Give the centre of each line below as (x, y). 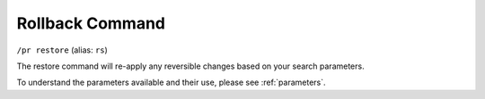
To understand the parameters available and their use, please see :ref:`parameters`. (172, 82)
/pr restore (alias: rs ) (62, 50)
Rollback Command (91, 23)
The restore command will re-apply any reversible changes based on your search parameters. (190, 66)
